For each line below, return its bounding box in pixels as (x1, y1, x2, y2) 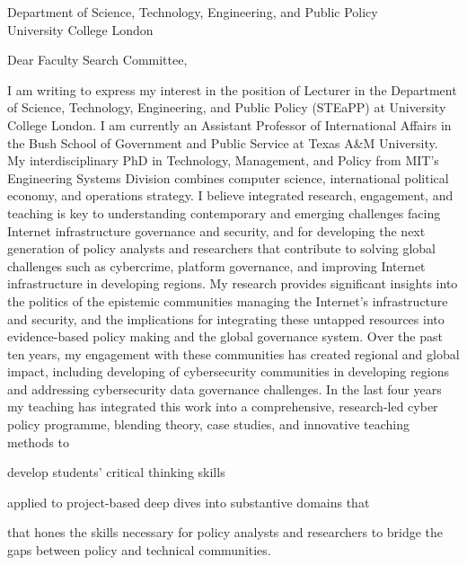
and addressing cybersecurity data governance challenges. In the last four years (7, 379, 442, 398)
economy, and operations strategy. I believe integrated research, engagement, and (7, 186, 454, 205)
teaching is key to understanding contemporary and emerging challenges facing (7, 203, 441, 222)
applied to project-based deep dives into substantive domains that (7, 492, 370, 511)
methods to (7, 432, 69, 451)
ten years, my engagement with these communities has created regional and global (7, 344, 460, 363)
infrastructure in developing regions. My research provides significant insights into (7, 274, 458, 293)
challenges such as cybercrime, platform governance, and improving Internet (7, 256, 426, 275)
